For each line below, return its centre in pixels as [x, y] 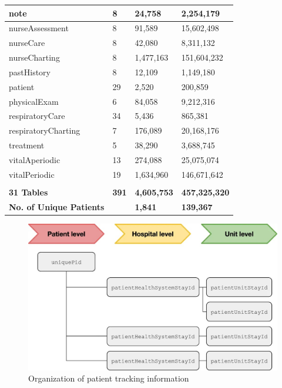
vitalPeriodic [32, 174]
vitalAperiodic [35, 159]
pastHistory [30, 72]
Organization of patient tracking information [109, 378]
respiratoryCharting [45, 130]
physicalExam [34, 101]
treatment [27, 145]
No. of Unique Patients [57, 206]
